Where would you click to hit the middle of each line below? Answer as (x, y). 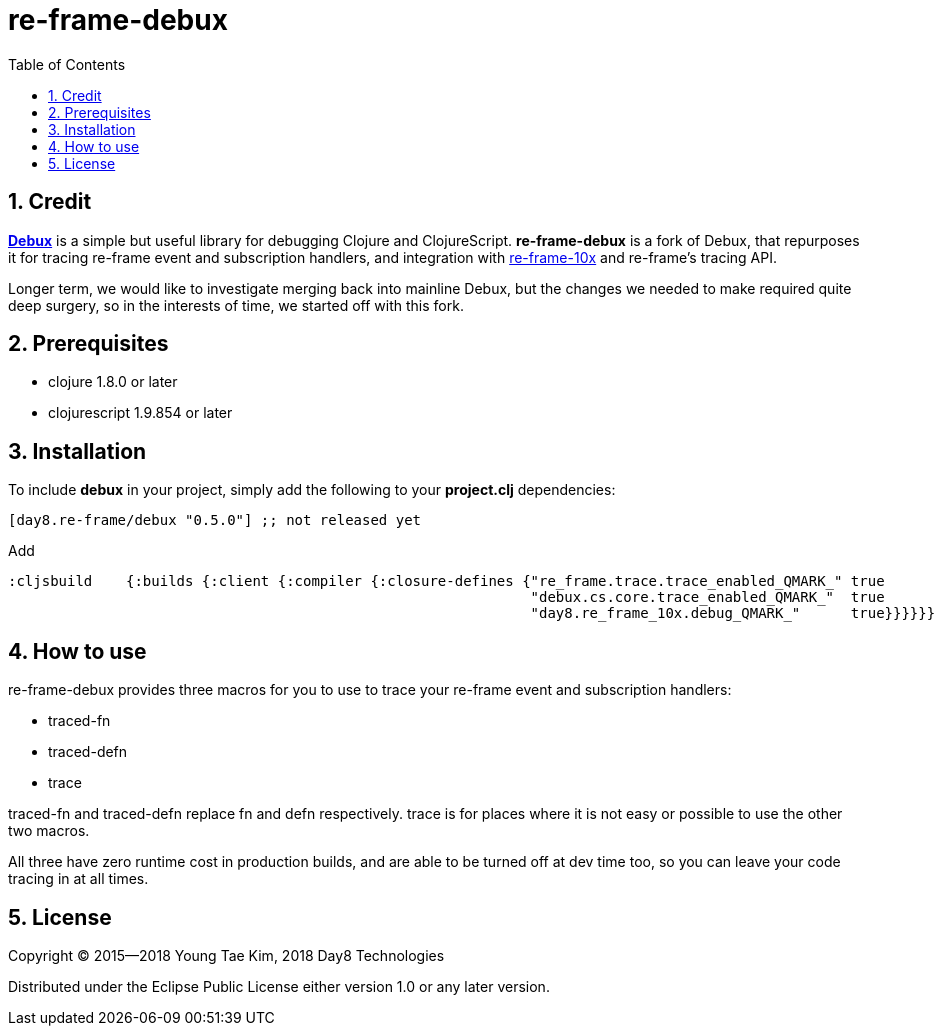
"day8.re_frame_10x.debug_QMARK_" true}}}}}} (733, 613)
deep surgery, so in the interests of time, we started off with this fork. (236, 305)
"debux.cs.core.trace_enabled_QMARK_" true (707, 597)
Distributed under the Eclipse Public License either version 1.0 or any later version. (279, 986)
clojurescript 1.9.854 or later (140, 413)
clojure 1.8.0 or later (113, 382)
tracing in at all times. (78, 879)
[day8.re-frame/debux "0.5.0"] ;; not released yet (215, 520)
